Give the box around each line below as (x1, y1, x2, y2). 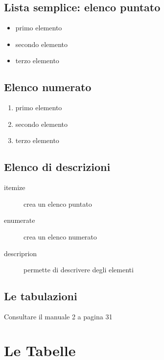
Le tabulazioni (4, 288, 77, 304)
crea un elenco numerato (23, 231, 97, 241)
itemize (4, 182, 25, 192)
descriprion (4, 248, 37, 258)
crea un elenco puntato (23, 198, 92, 209)
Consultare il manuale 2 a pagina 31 (4, 311, 113, 321)
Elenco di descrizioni (4, 159, 111, 174)
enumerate (4, 215, 35, 225)
